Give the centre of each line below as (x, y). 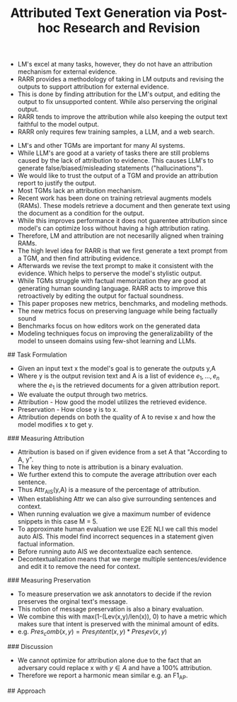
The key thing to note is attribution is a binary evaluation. (100, 467)
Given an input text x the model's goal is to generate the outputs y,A (116, 369)
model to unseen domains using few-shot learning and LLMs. (107, 341)
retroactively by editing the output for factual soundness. (100, 296)
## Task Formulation (37, 355)
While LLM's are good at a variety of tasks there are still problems (114, 153)
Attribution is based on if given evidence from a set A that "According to (122, 451)
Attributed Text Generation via (101, 13)
